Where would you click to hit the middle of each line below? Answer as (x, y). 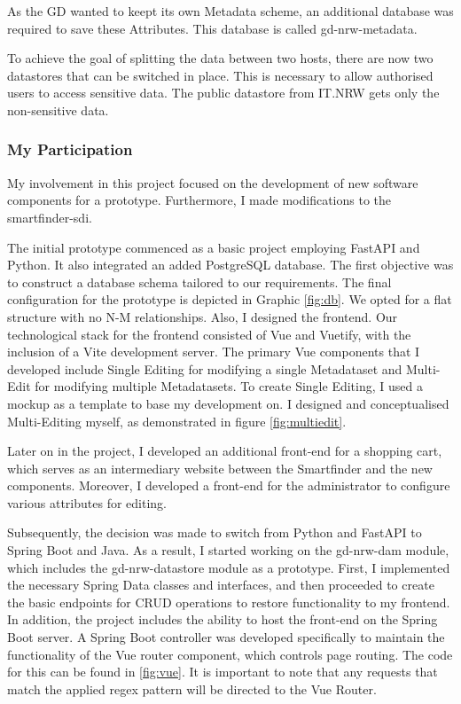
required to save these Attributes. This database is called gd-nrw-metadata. (212, 28)
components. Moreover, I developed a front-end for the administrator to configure (229, 485)
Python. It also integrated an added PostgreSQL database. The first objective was (230, 265)
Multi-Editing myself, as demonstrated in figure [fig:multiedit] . (177, 421)
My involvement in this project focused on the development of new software (213, 182)
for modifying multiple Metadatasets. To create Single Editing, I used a (229, 386)
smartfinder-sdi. (50, 217)
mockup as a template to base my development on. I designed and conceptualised (228, 403)
